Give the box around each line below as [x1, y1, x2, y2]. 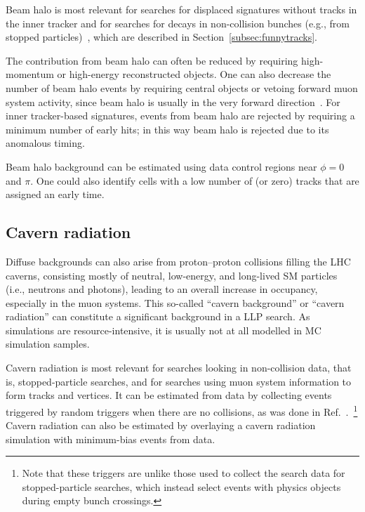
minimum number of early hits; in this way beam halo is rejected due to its [6, 122, 329, 136]
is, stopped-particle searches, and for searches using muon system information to [6, 374, 352, 388]
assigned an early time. [6, 187, 105, 202]
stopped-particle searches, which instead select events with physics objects [22, 479, 341, 494]
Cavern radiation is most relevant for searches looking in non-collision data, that [6, 360, 352, 375]
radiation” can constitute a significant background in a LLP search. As [6, 309, 310, 324]
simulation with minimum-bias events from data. [6, 431, 215, 446]
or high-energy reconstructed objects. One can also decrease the [57, 67, 331, 81]
